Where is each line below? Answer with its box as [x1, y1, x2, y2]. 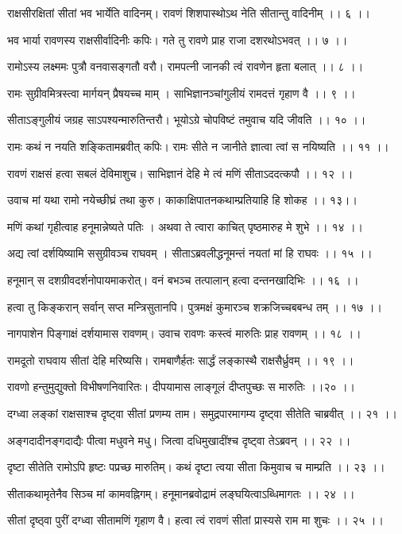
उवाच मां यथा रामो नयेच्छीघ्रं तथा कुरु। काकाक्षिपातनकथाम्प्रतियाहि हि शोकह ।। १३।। [7, 192, 358, 208]
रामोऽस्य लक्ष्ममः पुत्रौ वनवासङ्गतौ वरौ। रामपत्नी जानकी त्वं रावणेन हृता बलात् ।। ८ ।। [7, 58, 364, 75]
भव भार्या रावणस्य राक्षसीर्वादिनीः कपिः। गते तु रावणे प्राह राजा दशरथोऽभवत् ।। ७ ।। [7, 31, 348, 48]
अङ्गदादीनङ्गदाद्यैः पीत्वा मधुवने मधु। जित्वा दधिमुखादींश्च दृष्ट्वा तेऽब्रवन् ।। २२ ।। [7, 431, 351, 448]
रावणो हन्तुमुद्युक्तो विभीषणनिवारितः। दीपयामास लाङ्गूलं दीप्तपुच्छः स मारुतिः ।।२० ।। [7, 378, 356, 395]
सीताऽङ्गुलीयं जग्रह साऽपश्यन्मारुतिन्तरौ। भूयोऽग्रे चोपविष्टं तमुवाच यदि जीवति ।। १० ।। [7, 111, 366, 128]
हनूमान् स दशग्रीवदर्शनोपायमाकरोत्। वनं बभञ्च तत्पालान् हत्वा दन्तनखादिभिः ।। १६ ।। [7, 271, 359, 288]
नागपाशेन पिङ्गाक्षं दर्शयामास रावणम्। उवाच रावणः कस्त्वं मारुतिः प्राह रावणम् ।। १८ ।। [7, 325, 361, 342]
